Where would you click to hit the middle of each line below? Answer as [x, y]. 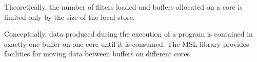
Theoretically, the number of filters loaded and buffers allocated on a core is [123, 7]
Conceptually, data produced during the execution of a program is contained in [128, 34]
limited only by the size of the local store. [70, 17]
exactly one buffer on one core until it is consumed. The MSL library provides [127, 43]
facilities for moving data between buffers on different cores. [98, 54]
